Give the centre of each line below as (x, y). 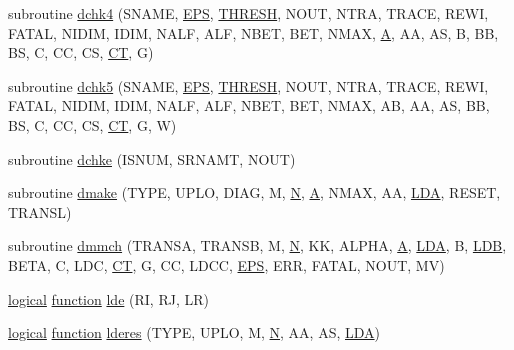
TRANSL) (40, 211)
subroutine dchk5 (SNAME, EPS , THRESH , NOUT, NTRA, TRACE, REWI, (248, 85)
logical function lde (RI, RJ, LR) (108, 298)
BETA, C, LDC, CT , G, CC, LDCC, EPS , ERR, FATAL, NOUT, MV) (226, 264)
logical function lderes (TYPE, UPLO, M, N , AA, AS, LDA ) (194, 332)
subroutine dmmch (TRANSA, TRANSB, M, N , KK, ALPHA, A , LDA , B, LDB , (257, 245)
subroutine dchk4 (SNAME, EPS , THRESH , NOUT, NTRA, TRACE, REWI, (248, 13)
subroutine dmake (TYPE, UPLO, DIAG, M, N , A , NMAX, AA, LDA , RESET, (254, 192)
